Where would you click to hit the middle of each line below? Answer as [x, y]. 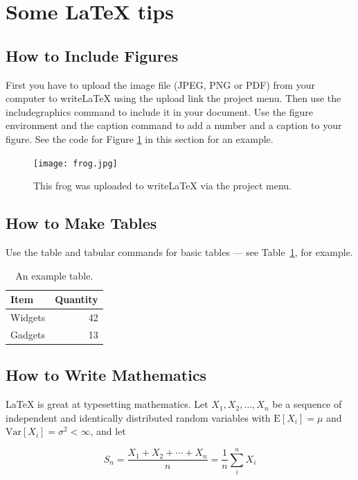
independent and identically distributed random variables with [138, 417]
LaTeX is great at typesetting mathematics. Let [107, 404]
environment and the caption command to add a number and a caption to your [174, 125]
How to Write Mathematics [106, 375]
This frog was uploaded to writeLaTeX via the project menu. [163, 186]
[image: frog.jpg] [75, 163]
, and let [108, 431]
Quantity [77, 299]
